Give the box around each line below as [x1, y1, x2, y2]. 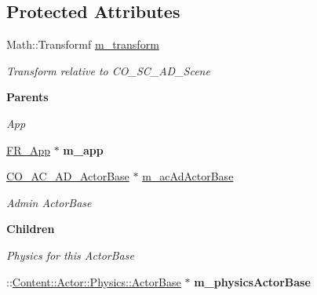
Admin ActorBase [6, 194, 92, 210]
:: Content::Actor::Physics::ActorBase [6, 273, 181, 290]
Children [6, 220, 55, 237]
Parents [6, 89, 49, 105]
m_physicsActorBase [194, 273, 311, 290]
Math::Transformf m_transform [6, 36, 159, 53]
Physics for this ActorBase [6, 246, 134, 263]
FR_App [6, 141, 51, 158]
